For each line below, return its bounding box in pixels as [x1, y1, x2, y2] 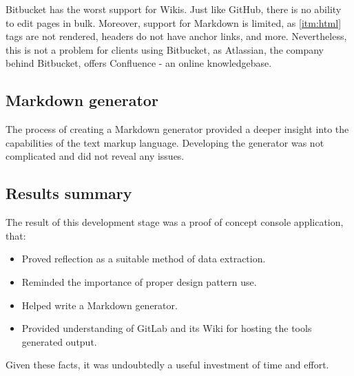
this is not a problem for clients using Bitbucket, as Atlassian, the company [6, 42, 324, 56]
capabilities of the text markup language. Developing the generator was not [6, 135, 324, 149]
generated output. [21, 334, 97, 348]
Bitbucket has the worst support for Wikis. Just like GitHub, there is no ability [6, 2, 342, 16]
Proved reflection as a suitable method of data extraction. [21, 251, 266, 266]
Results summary [6, 182, 132, 204]
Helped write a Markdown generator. [21, 297, 178, 312]
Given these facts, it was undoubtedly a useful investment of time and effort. [6, 357, 329, 372]
